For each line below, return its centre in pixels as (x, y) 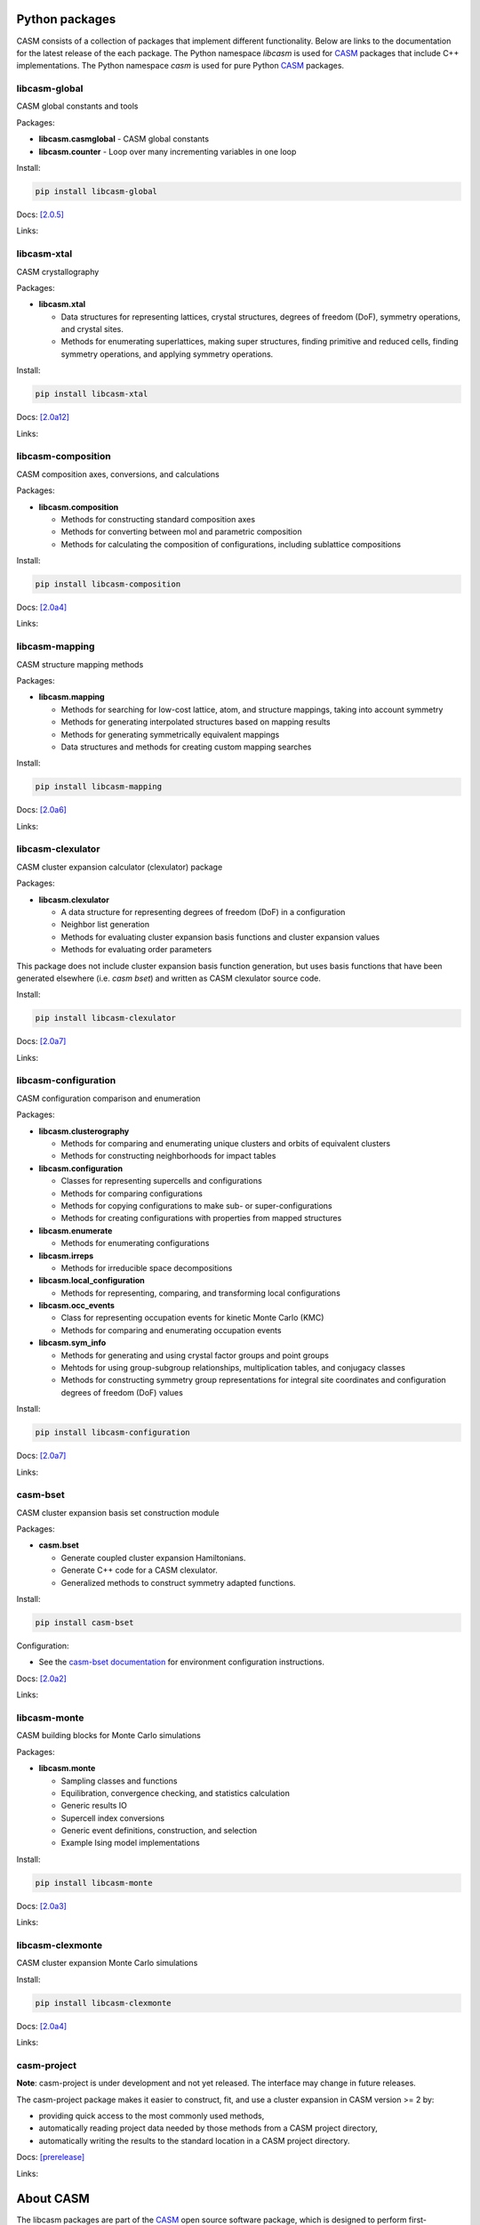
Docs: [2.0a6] (41, 810)
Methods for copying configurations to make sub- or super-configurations (196, 1205)
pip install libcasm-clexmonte (104, 2003)
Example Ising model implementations (130, 1843)
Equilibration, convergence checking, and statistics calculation (176, 1792)
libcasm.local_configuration (92, 1281)
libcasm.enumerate (76, 1230)
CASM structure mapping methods (80, 664)
